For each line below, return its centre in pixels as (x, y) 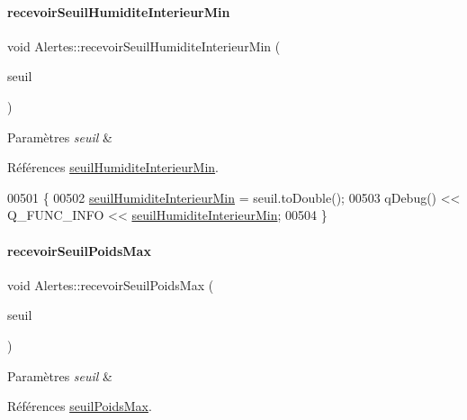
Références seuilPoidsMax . (80, 406)
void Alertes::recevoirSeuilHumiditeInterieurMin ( (144, 46)
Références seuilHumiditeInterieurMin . (113, 167)
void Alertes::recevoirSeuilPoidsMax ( (111, 284)
